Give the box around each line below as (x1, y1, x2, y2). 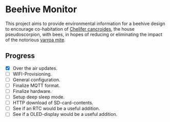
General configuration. (12, 77, 60, 83)
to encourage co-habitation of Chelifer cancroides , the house (5, 26, 135, 32)
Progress (5, 52, 35, 60)
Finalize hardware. (12, 88, 52, 94)
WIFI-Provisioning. (12, 70, 52, 77)
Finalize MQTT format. (12, 82, 60, 88)
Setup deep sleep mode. (12, 94, 65, 100)
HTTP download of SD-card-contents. (12, 100, 94, 106)
